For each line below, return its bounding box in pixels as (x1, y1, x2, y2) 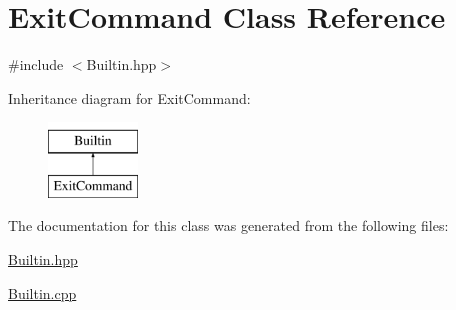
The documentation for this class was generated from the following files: (8, 215, 449, 236)
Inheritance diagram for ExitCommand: (8, 87, 251, 108)
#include (8, 54, 64, 75)
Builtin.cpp (8, 282, 77, 303)
